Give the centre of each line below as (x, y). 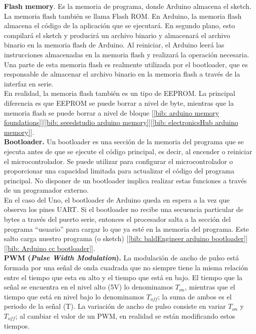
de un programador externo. (46, 190)
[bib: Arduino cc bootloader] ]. (50, 248)
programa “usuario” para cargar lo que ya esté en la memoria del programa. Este (127, 229)
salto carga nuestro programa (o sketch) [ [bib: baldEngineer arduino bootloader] (125, 238)
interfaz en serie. (29, 83)
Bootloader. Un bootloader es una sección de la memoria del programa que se (124, 142)
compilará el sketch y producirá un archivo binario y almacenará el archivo (117, 35)
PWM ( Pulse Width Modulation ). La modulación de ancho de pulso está (122, 258)
